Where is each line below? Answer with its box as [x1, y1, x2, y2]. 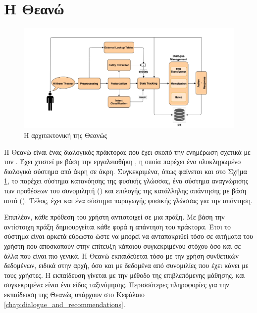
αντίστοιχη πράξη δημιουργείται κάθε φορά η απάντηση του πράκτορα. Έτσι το [4, 221, 231, 231]
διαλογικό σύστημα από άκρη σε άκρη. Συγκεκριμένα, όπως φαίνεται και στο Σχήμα [4, 166, 247, 176]
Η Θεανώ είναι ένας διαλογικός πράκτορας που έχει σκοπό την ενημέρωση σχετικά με [4, 146, 251, 157]
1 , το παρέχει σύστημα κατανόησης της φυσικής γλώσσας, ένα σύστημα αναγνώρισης [4, 176, 249, 186]
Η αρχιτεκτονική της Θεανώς [24, 130, 107, 140]
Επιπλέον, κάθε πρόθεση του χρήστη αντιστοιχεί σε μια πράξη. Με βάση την [4, 212, 225, 222]
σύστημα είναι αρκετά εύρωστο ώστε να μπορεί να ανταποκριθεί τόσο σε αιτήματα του [4, 231, 253, 241]
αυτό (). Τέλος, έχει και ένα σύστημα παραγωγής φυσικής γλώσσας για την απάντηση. [4, 195, 253, 205]
